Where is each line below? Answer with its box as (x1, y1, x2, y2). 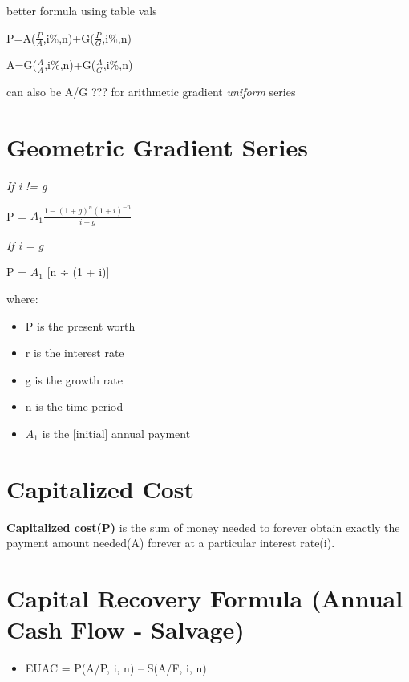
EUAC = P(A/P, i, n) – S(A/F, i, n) (25, 660, 207, 676)
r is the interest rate (25, 344, 124, 361)
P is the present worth (25, 317, 136, 334)
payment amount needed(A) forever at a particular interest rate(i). (6, 534, 335, 551)
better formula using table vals (6, 2, 157, 18)
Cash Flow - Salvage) (6, 613, 245, 646)
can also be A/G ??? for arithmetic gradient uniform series (6, 83, 296, 100)
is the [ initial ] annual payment (42, 424, 191, 441)
